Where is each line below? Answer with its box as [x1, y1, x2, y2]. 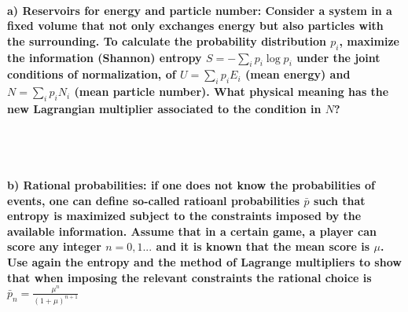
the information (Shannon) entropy [7, 49, 202, 65]
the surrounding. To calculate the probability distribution [7, 32, 326, 49]
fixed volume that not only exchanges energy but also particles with [7, 17, 384, 34]
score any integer [7, 238, 101, 255]
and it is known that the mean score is [156, 238, 370, 255]
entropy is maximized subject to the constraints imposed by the [7, 207, 362, 224]
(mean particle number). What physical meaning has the [74, 83, 389, 100]
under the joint [296, 49, 380, 65]
